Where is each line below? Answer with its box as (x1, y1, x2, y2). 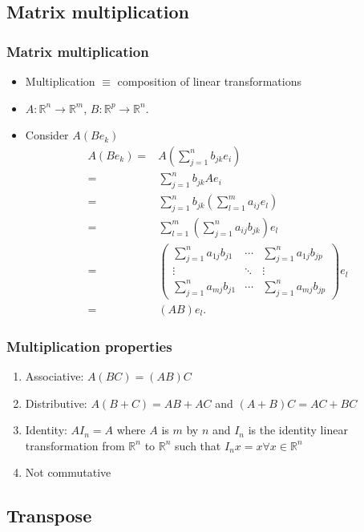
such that (175, 437, 221, 453)
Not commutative (25, 464, 111, 481)
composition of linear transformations (117, 73, 301, 89)
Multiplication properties (6, 336, 172, 356)
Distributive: (25, 394, 87, 411)
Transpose (6, 503, 92, 528)
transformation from (25, 437, 125, 453)
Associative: (25, 368, 84, 385)
